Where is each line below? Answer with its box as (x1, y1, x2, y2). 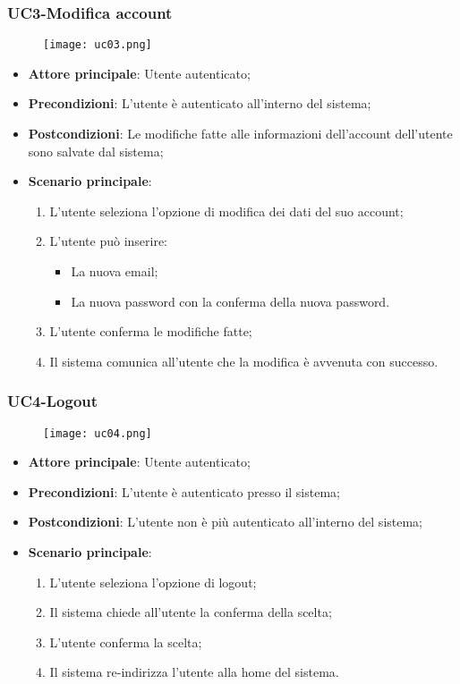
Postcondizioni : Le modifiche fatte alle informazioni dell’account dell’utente (28, 124, 453, 143)
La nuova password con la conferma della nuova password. (71, 291, 390, 310)
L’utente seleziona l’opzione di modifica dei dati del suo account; (49, 201, 404, 220)
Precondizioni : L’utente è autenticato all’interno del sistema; (28, 94, 371, 113)
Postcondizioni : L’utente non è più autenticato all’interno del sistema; (28, 512, 423, 531)
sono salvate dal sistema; (28, 141, 164, 160)
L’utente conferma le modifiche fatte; (49, 322, 252, 341)
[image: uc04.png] (43, 426, 152, 440)
